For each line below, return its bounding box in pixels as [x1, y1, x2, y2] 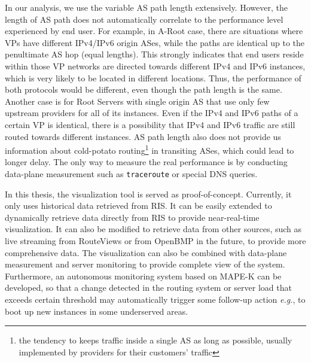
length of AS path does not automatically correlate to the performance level [5, 13, 283, 25]
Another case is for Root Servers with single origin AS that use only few [5, 95, 270, 107]
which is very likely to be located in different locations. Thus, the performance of [5, 71, 301, 84]
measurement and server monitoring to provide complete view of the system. [5, 258, 285, 270]
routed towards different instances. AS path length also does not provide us [5, 130, 281, 142]
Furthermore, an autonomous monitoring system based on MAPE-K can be [5, 269, 282, 282]
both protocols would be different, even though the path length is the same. [5, 83, 282, 96]
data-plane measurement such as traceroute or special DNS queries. [5, 167, 258, 180]
